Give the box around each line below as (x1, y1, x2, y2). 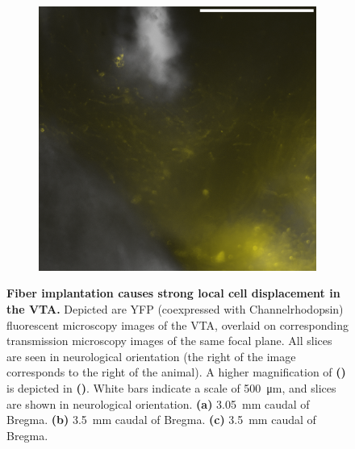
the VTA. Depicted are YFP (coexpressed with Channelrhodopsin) (6, 301, 344, 318)
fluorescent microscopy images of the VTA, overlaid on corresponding (6, 316, 349, 333)
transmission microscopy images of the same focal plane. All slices (6, 332, 332, 349)
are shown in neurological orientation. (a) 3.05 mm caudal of (6, 395, 310, 412)
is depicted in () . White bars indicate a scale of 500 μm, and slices (6, 380, 336, 396)
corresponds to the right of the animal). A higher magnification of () (6, 364, 346, 380)
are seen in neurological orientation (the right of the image (6, 347, 296, 364)
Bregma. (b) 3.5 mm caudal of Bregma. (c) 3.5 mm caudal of (6, 411, 316, 428)
